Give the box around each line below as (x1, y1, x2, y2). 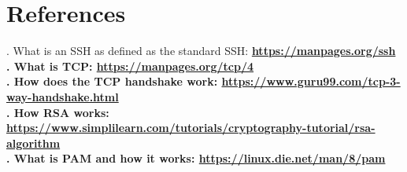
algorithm (6, 134, 61, 151)
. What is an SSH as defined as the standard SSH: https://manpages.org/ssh (6, 42, 396, 59)
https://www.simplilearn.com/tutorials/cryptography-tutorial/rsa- (6, 119, 376, 136)
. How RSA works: (6, 104, 109, 120)
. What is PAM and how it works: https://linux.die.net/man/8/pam (6, 150, 386, 167)
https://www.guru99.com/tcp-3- (221, 73, 401, 90)
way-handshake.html (6, 88, 119, 104)
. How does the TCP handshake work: (6, 73, 218, 90)
